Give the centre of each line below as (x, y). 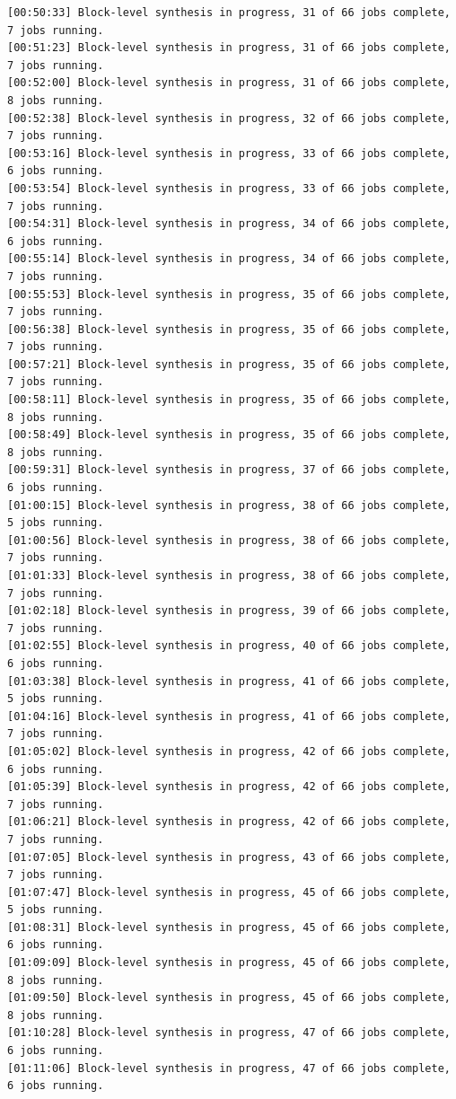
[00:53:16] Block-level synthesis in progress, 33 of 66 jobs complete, (229, 153)
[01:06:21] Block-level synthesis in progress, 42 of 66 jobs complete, (229, 822)
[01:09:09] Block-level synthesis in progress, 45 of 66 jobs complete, (229, 963)
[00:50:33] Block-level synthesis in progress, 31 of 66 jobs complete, (229, 13)
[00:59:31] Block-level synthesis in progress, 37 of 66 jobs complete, (229, 470)
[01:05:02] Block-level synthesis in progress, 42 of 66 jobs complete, (229, 751)
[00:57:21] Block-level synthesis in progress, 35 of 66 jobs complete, (229, 364)
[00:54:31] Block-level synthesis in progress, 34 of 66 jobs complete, (229, 224)
